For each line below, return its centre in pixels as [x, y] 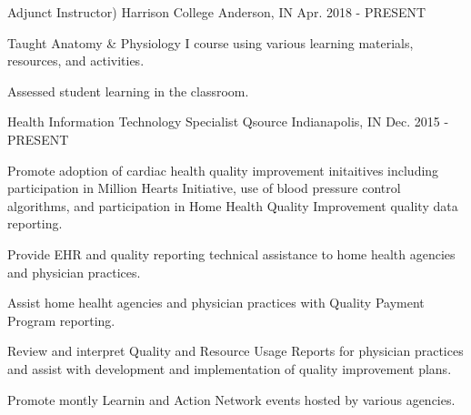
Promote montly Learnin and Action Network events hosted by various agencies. [231, 399]
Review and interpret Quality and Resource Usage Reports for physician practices [235, 351]
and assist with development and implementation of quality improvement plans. [230, 368]
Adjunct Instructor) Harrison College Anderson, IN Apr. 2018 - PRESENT [217, 12]
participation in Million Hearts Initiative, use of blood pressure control [204, 188]
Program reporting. [61, 320]
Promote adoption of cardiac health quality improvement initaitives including [223, 170]
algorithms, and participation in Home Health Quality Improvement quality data [233, 205]
